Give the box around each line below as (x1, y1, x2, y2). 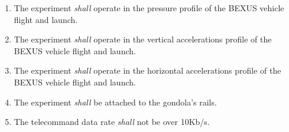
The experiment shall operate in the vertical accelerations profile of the (14, 33, 272, 45)
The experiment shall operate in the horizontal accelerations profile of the (14, 64, 281, 77)
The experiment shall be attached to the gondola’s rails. (14, 95, 217, 108)
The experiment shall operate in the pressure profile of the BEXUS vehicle (14, 2, 284, 14)
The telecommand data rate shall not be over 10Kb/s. (14, 115, 210, 128)
